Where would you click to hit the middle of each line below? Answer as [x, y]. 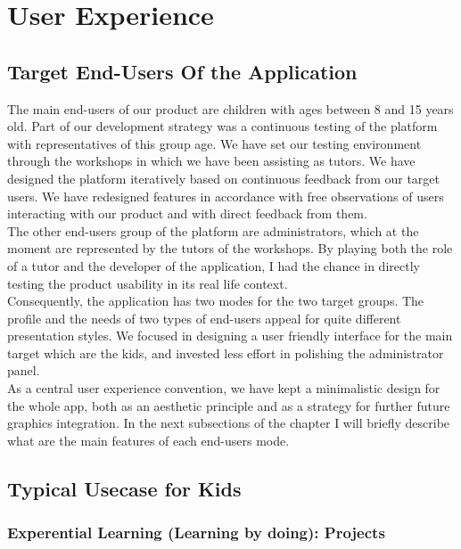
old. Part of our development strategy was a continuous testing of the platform [222, 126]
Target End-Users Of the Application [182, 71]
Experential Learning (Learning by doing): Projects [196, 533]
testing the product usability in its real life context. [148, 283]
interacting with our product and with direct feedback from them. [187, 213]
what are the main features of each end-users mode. [148, 440]
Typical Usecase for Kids [124, 488]
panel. [24, 370]
